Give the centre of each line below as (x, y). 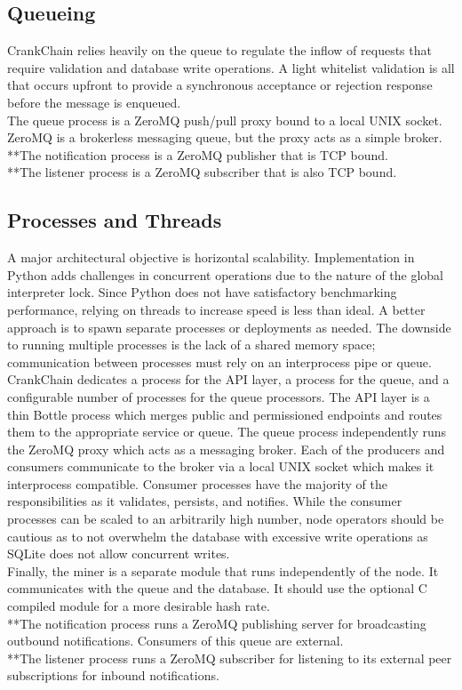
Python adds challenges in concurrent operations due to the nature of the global (226, 274)
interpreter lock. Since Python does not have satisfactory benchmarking (202, 292)
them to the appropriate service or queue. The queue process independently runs (227, 432)
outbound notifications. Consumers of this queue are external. (175, 641)
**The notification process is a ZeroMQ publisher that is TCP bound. (198, 154)
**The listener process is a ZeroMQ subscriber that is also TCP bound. (202, 172)
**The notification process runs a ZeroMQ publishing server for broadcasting (217, 623)
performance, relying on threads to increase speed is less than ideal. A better (216, 309)
